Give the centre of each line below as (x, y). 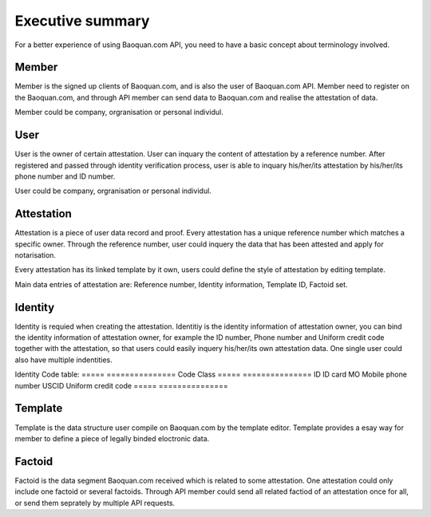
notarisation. (35, 255)
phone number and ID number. (65, 176)
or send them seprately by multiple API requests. (95, 503)
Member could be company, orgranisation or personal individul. (119, 112)
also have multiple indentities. (63, 360)
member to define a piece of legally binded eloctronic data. (112, 438)
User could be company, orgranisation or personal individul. (113, 191)
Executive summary (82, 21)
